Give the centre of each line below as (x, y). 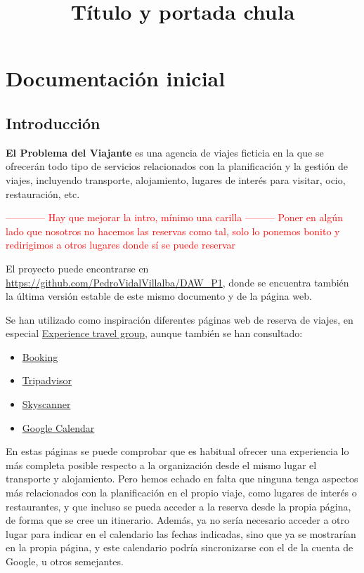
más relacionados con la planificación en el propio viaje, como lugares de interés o (181, 493)
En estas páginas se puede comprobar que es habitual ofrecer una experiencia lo (177, 451)
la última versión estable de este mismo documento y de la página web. (159, 296)
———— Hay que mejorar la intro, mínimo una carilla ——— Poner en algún (174, 217)
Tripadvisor (47, 380)
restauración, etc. (43, 193)
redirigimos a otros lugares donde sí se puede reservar (121, 245)
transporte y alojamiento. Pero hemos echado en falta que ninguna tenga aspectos (182, 479)
